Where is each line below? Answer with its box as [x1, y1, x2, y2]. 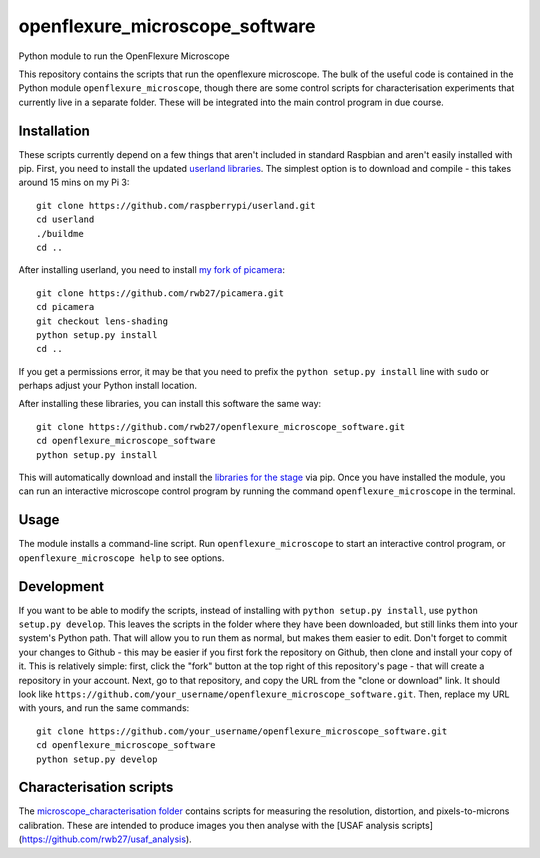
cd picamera [36, 301, 95, 313]
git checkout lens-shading [36, 315, 169, 327]
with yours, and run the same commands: [18, 702, 190, 714]
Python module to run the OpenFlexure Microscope [18, 50, 230, 62]
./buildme [36, 228, 84, 239]
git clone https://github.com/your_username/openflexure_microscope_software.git [36, 725, 448, 737]
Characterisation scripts [18, 779, 174, 796]
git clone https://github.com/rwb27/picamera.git [36, 287, 285, 299]
